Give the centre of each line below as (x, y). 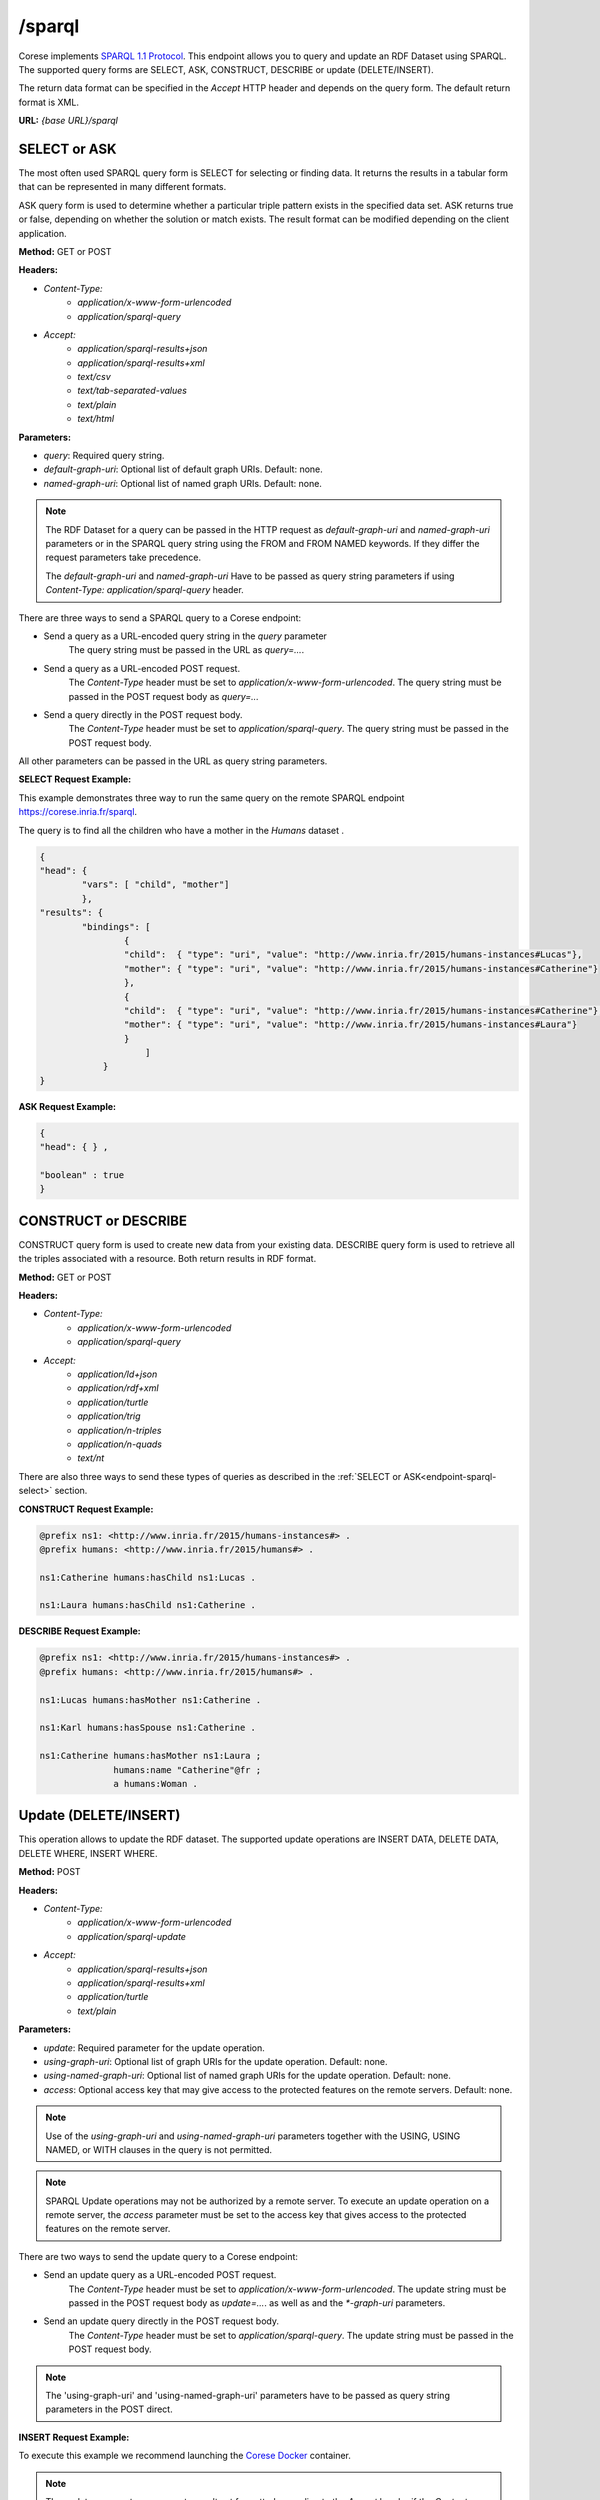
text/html (96, 419)
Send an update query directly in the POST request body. (161, 2321)
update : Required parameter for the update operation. (154, 2047)
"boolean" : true (82, 1175)
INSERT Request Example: (74, 2437)
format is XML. (49, 102)
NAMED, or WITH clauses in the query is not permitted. (159, 2149)
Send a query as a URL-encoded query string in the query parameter (185, 636)
